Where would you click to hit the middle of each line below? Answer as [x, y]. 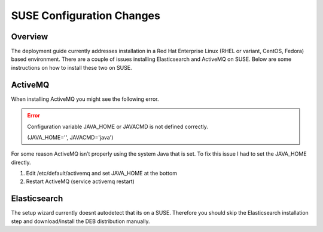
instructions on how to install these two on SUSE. [71, 67]
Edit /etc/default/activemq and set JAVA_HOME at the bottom [102, 174]
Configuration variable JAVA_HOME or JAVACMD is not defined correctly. [118, 126]
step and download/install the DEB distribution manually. [80, 221]
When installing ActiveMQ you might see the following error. [85, 99]
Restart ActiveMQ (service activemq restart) [80, 181]
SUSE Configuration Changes [86, 16]
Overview [30, 37]
